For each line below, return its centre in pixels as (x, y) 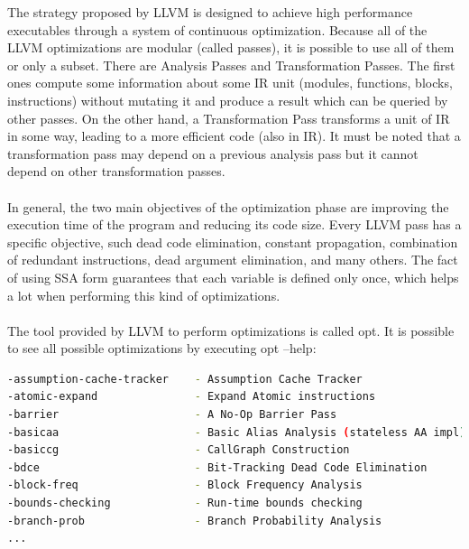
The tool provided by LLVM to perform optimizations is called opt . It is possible (231, 330)
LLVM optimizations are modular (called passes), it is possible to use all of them (231, 47)
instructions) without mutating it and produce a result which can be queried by (228, 100)
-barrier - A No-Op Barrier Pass (172, 415)
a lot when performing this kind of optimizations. (144, 295)
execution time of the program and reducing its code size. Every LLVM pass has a (234, 224)
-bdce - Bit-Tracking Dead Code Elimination (217, 467)
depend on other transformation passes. (116, 171)
